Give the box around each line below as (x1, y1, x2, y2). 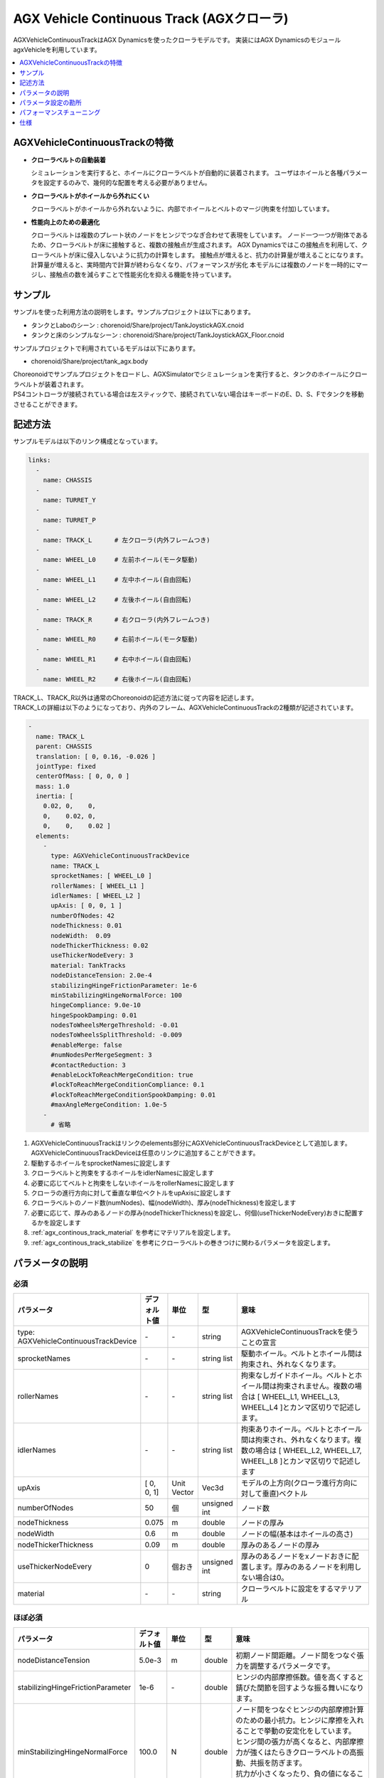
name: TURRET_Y (43, 496, 96, 504)
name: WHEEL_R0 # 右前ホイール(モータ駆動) (43, 635, 198, 644)
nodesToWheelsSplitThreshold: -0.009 (50, 1031, 183, 1039)
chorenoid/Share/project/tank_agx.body (31, 356, 149, 366)
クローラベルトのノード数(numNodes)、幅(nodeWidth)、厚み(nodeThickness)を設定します (31, 1198, 297, 1207)
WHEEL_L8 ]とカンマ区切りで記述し (240, 1457, 361, 1466)
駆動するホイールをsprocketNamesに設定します (31, 1159, 171, 1167)
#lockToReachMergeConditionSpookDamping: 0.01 (50, 1090, 216, 1099)
